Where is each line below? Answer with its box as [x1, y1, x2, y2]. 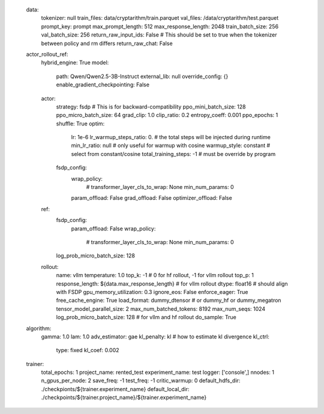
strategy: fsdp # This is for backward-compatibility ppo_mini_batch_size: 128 [56, 103, 246, 110]
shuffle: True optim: [56, 120, 105, 127]
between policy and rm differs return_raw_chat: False [41, 40, 173, 47]
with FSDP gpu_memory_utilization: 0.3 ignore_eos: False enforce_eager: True [56, 288, 248, 295]
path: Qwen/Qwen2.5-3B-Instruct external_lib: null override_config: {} [56, 73, 229, 80]
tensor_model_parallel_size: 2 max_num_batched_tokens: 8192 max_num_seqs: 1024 [56, 305, 266, 312]
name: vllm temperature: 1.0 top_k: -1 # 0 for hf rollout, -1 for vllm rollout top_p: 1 [56, 272, 254, 279]
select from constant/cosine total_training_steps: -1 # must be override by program [71, 150, 276, 157]
